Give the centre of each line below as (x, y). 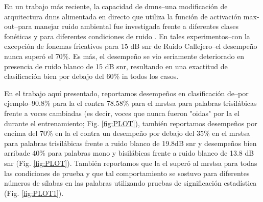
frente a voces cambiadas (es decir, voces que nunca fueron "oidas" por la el (122, 113)
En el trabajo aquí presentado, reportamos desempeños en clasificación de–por (126, 93)
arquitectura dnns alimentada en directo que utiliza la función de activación (123, 16)
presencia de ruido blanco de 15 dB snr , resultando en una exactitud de (116, 66)
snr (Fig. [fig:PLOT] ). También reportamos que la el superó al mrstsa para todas (131, 163)
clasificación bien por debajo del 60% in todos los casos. (91, 76)
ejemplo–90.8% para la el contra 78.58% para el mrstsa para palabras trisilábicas (130, 103)
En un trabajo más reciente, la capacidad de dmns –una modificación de (116, 6)
